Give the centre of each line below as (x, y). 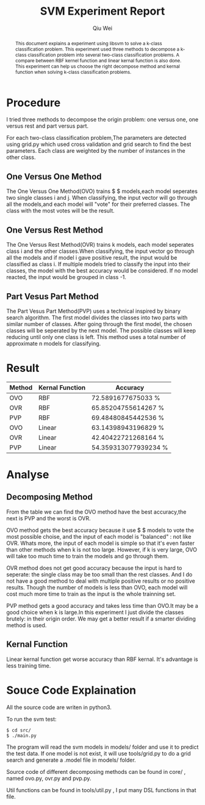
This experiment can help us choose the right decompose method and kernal (97, 66)
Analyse (28, 475)
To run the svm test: (31, 719)
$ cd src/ (19, 730)
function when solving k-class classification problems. (73, 72)
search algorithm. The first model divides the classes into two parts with (97, 317)
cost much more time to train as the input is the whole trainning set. (91, 594)
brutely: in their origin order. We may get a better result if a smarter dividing (101, 619)
